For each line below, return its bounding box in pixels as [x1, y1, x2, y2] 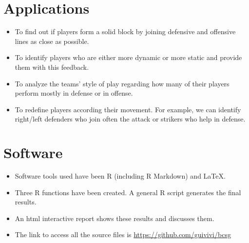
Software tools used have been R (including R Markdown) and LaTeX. [15, 171, 226, 181]
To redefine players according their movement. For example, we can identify [15, 104, 241, 114]
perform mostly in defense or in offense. [15, 88, 133, 98]
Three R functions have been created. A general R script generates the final [15, 187, 241, 197]
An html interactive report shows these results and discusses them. [15, 213, 214, 223]
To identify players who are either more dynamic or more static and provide [15, 52, 242, 62]
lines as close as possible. [15, 36, 89, 46]
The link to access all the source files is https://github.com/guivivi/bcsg [15, 229, 231, 240]
